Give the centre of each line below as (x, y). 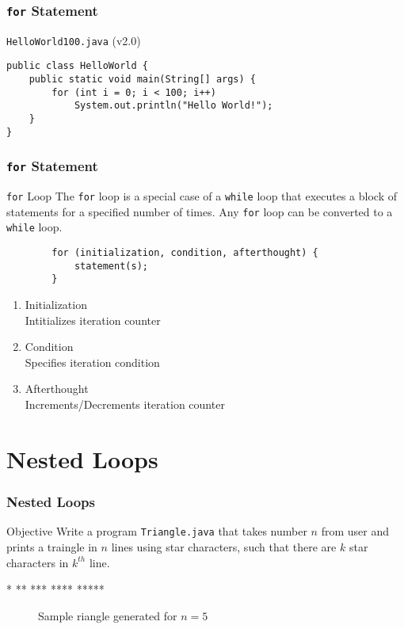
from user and (355, 531)
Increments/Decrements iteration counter (125, 404)
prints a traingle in (52, 546)
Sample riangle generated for (108, 615)
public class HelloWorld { (77, 66)
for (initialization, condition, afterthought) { (185, 253)
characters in (38, 562)
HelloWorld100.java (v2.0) (74, 40)
